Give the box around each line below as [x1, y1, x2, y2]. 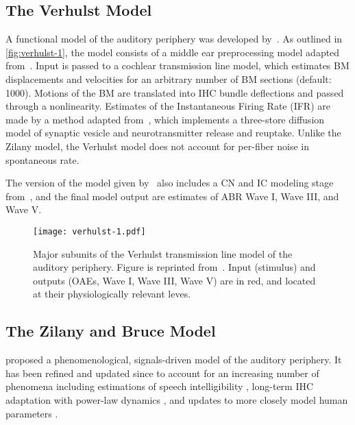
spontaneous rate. [5, 152, 79, 167]
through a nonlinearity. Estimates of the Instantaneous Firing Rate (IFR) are [5, 99, 330, 113]
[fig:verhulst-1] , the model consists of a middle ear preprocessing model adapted [5, 45, 340, 59]
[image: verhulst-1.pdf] [33, 226, 146, 236]
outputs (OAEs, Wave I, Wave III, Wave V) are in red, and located [33, 273, 316, 287]
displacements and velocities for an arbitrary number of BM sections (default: [5, 71, 332, 86]
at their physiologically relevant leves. [33, 287, 191, 301]
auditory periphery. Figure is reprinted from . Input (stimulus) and [33, 260, 316, 274]
